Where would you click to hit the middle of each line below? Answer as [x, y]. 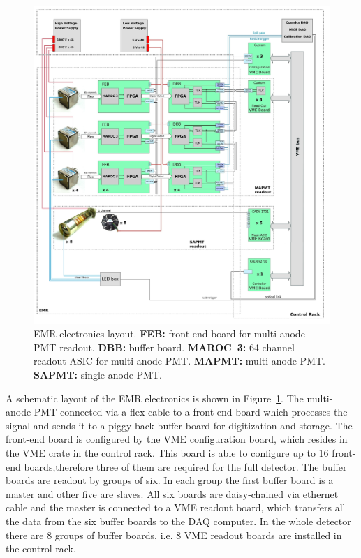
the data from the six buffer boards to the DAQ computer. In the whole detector [178, 521]
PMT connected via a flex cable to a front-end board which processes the [191, 412]
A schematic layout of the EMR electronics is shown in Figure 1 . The [155, 398]
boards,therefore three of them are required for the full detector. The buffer [185, 466]
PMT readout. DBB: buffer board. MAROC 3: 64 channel [164, 347]
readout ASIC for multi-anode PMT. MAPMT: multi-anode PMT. [179, 361]
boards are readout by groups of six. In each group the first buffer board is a [170, 480]
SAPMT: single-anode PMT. [98, 374]
